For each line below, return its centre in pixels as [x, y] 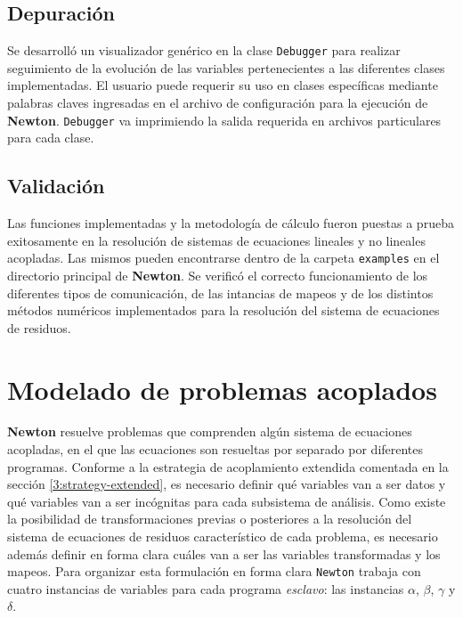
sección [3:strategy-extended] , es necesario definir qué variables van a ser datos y [227, 484]
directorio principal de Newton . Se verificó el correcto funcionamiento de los [218, 275]
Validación [56, 186]
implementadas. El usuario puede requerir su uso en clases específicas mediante [223, 85]
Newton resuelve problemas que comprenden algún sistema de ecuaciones [210, 431]
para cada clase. [51, 138]
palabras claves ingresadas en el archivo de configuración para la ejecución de [218, 103]
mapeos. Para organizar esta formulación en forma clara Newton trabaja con [214, 571]
